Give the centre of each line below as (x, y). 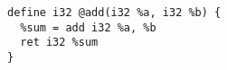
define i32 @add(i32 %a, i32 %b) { (114, 13)
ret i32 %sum (59, 43)
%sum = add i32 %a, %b (88, 27)
